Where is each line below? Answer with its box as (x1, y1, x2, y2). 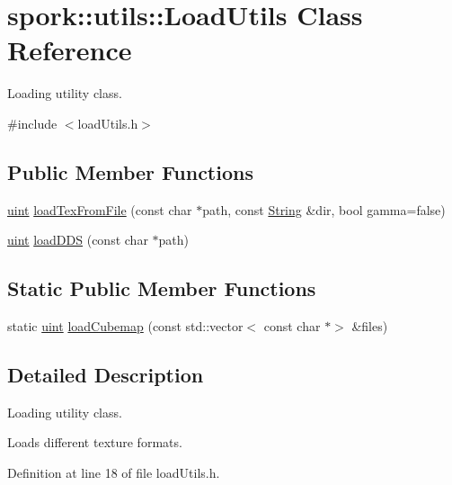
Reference (7, 31, 132, 68)
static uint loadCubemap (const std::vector (7, 317, 244, 336)
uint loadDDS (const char (7, 230, 148, 249)
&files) (351, 317, 388, 336)
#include (7, 113, 58, 132)
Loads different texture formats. (7, 433, 182, 452)
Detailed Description (7, 361, 204, 389)
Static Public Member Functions (7, 274, 316, 302)
